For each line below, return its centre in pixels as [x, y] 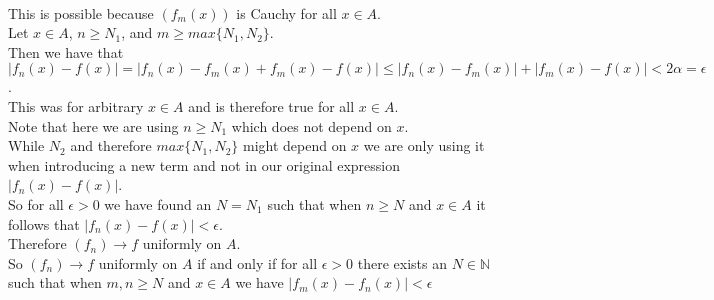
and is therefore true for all [271, 105]
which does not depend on [311, 125]
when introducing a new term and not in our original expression [204, 164]
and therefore [111, 145]
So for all [36, 203]
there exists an [402, 262]
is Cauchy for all [286, 12]
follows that [44, 223]
